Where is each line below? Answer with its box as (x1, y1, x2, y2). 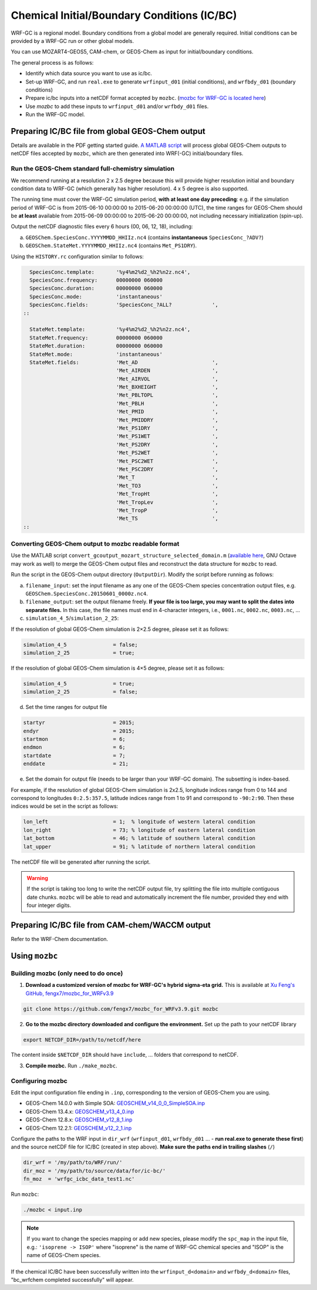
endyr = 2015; (23, 727, 135, 734)
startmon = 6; (23, 736, 126, 743)
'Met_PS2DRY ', (116, 441, 218, 448)
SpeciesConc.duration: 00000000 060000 (29, 285, 163, 292)
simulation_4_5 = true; (23, 680, 135, 687)
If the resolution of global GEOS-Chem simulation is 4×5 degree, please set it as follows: (11, 664, 225, 671)
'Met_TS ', (116, 515, 218, 522)
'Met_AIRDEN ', (116, 367, 218, 374)
